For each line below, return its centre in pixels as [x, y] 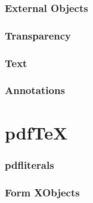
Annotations [35, 90]
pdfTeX [36, 132]
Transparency [38, 35]
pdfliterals [30, 164]
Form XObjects [42, 192]
